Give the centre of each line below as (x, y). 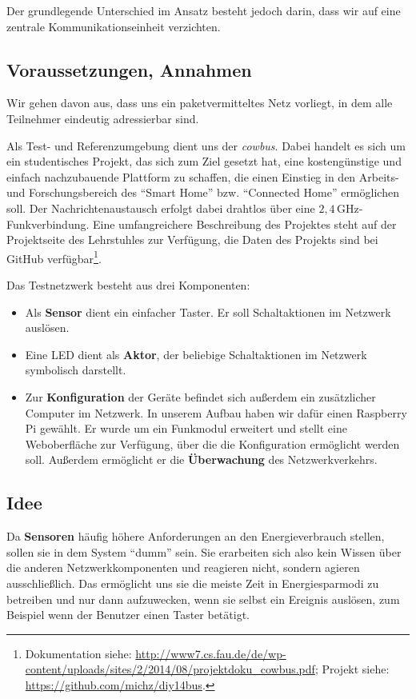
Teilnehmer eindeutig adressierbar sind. (103, 118)
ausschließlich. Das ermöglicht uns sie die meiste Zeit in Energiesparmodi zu (193, 583)
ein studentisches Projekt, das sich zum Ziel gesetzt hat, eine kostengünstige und (204, 161)
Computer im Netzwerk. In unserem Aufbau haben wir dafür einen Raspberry (216, 412)
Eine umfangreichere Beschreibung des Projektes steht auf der (245, 224)
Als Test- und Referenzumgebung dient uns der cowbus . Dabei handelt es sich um (206, 145)
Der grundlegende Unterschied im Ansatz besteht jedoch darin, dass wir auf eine (204, 10)
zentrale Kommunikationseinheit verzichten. (114, 26)
